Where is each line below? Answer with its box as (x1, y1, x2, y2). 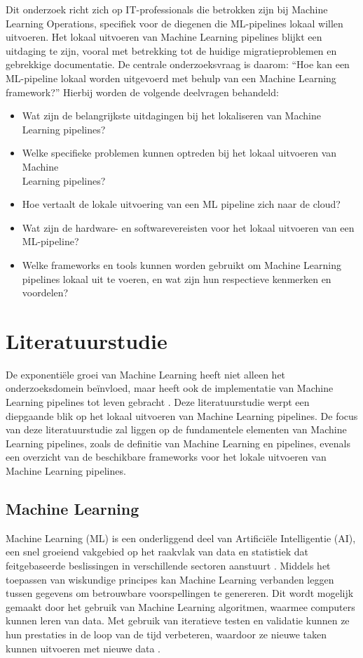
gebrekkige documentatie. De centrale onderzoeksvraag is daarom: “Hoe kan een (6, 57, 350, 72)
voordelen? (22, 285, 69, 300)
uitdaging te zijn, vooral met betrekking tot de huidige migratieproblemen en (6, 43, 337, 58)
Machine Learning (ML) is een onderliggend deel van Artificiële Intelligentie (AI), (6, 530, 356, 545)
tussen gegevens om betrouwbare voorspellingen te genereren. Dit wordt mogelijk (6, 586, 354, 600)
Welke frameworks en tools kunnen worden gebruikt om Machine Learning (22, 257, 341, 272)
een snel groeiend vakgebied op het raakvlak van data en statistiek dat (6, 544, 308, 559)
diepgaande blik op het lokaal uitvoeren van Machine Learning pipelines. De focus (6, 408, 358, 423)
